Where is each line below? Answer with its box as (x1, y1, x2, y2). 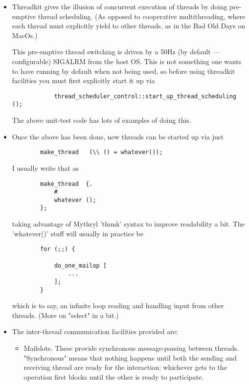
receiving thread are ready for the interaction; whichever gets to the (23, 362, 227, 372)
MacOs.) (12, 30, 38, 40)
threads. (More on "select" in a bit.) (12, 310, 119, 320)
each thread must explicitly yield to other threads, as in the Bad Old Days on (12, 21, 246, 31)
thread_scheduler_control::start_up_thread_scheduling (54, 92, 236, 100)
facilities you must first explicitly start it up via (12, 75, 155, 86)
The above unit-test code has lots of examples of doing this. (12, 115, 191, 125)
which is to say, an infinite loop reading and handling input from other (12, 300, 224, 311)
